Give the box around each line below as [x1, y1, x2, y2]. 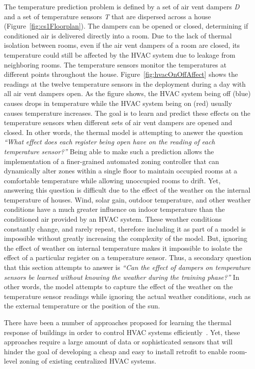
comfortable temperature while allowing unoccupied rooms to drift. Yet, [4, 175, 221, 185]
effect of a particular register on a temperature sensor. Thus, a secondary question [4, 252, 252, 263]
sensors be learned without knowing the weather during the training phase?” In [4, 271, 239, 282]
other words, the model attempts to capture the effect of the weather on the [4, 281, 233, 292]
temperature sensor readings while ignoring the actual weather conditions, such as [4, 291, 251, 301]
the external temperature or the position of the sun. [4, 301, 160, 311]
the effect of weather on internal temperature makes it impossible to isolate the [4, 242, 242, 253]
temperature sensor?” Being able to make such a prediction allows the [4, 146, 214, 156]
